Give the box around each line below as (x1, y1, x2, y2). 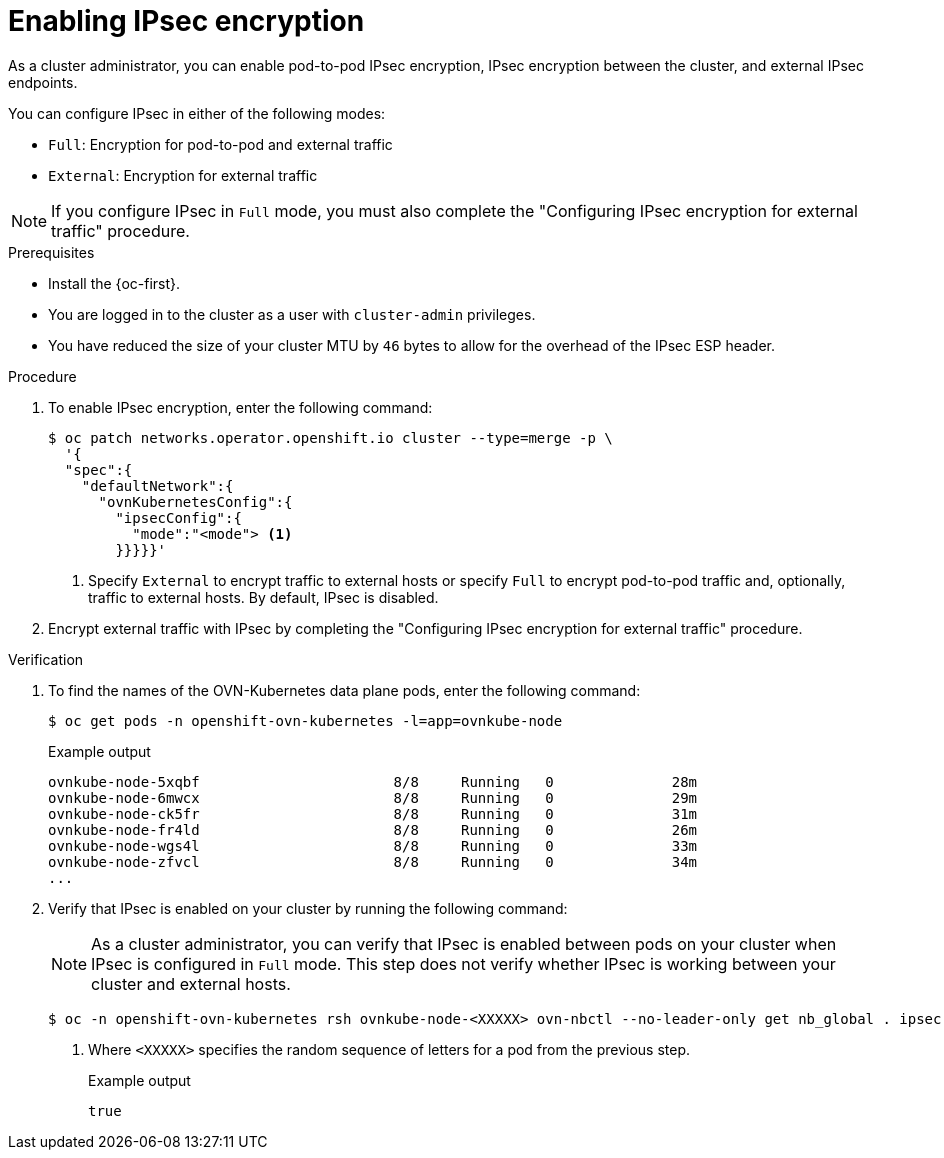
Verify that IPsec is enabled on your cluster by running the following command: (48, 899, 568, 917)
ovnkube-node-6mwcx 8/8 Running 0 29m (48, 789, 698, 806)
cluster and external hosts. (91, 973, 291, 994)
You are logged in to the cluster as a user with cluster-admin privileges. (48, 305, 536, 323)
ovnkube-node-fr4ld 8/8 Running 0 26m (48, 821, 698, 838)
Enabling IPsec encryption (8, 4, 365, 38)
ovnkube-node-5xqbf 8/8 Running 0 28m (48, 773, 698, 790)
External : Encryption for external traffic (48, 166, 318, 184)
